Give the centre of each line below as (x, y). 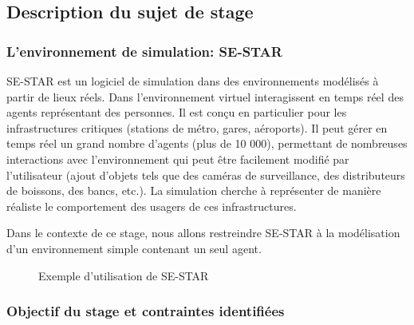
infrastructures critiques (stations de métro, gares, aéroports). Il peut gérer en (197, 127)
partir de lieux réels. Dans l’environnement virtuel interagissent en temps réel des (205, 96)
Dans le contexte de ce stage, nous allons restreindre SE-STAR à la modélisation (203, 233)
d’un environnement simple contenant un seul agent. (134, 248)
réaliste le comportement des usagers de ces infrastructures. (152, 206)
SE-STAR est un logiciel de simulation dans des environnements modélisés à (193, 81)
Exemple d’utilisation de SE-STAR (124, 275)
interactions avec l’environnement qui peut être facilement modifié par (178, 159)
